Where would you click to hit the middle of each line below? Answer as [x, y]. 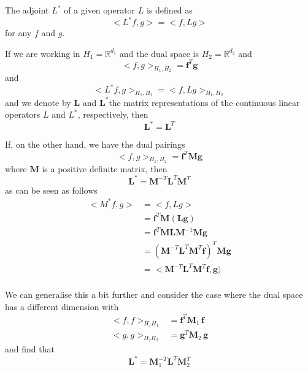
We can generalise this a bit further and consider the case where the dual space [154, 294]
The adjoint [27, 10]
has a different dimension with [62, 306]
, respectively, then [113, 114]
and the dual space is [159, 53]
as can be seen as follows [51, 190]
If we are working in [43, 53]
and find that [30, 349]
